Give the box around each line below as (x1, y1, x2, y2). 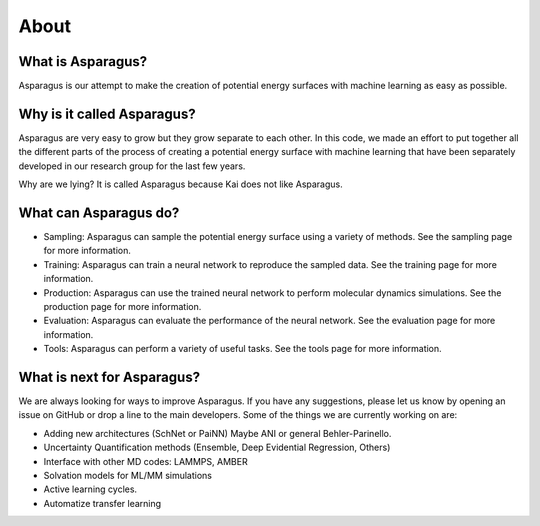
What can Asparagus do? (18, 204, 180, 221)
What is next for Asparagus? (18, 368, 200, 385)
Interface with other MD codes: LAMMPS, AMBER (43, 455, 249, 467)
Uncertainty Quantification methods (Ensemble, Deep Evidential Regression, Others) (43, 441, 391, 454)
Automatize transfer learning (43, 497, 162, 509)
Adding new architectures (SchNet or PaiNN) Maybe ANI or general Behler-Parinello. (43, 427, 392, 439)
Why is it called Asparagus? (18, 105, 196, 122)
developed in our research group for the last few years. (18, 160, 246, 172)
